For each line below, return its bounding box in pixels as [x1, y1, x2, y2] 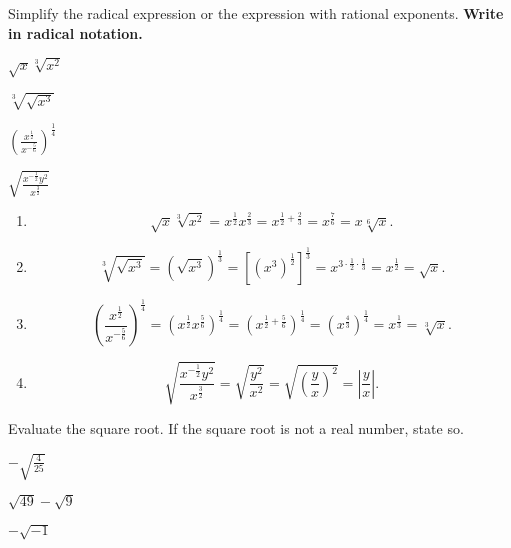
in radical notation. [8, 22, 143, 43]
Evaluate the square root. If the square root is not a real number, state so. [8, 417, 464, 438]
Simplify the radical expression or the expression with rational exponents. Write [8, 3, 504, 23]
